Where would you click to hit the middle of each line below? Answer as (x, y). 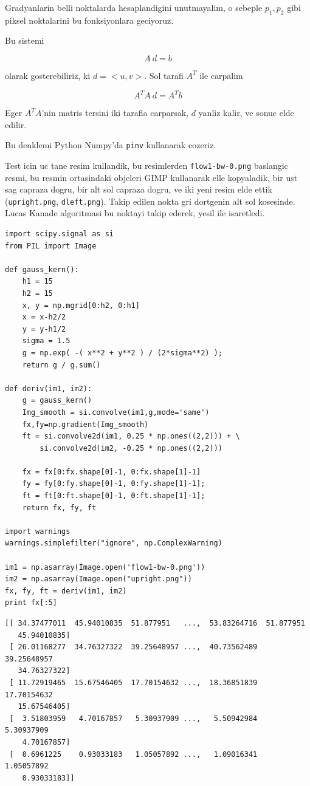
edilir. (16, 124)
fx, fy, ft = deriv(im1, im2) (66, 591)
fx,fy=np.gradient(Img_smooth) (85, 424)
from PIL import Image (51, 246)
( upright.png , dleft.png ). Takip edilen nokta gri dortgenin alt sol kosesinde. (150, 201)
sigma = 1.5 (46, 341)
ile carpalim (221, 75)
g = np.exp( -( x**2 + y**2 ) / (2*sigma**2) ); (122, 353)
